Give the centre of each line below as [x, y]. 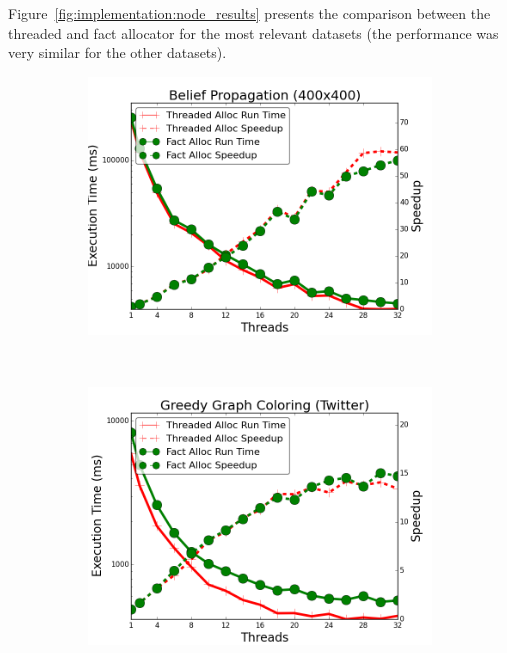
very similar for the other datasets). [117, 52]
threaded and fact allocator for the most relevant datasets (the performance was [253, 32]
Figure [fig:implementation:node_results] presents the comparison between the [249, 13]
